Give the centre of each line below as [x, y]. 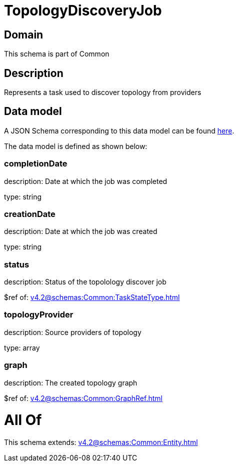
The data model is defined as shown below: [76, 146]
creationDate [30, 214]
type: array [22, 347]
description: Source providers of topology [73, 332]
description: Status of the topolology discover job [85, 282]
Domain [24, 34]
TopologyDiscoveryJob [83, 10]
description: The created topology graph [71, 382]
